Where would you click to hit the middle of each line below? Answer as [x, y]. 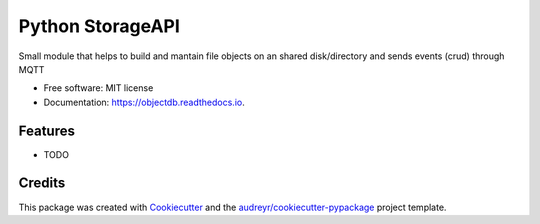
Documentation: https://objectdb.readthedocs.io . [144, 102]
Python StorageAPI [99, 26]
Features [46, 130]
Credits [42, 183]
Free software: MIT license [98, 88]
